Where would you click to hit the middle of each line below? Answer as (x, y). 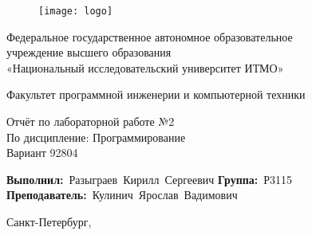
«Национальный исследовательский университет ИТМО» (145, 67)
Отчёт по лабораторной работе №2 (91, 121)
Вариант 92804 (42, 153)
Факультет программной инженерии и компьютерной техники (156, 94)
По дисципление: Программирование (96, 137)
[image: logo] (76, 11)
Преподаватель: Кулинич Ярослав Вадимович (122, 195)
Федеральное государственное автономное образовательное (150, 36)
